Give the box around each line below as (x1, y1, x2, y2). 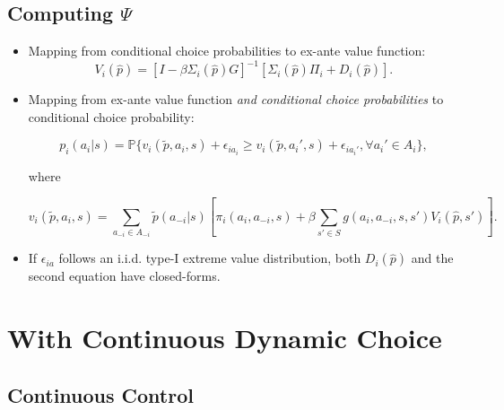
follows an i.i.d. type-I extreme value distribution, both (58, 249, 361, 267)
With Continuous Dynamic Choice (7, 319, 442, 356)
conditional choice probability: (28, 107, 195, 126)
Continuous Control (7, 380, 194, 408)
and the (411, 249, 454, 267)
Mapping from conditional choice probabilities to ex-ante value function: (28, 41, 426, 60)
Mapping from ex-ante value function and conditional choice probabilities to (28, 90, 444, 109)
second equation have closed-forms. (28, 266, 221, 285)
